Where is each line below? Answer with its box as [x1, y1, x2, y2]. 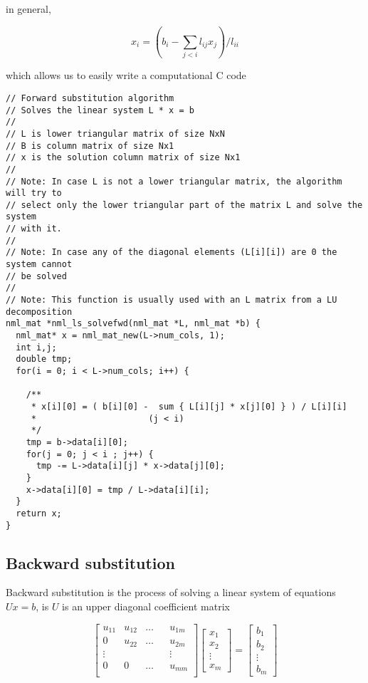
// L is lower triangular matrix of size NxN [6, 128, 225, 139]
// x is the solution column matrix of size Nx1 [6, 152, 241, 163]
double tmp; [16, 354, 73, 365]
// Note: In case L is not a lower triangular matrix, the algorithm [6, 176, 342, 187]
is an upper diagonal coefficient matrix [62, 598, 230, 613]
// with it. [6, 224, 62, 234]
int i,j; [16, 342, 57, 353]
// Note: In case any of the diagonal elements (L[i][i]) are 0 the [6, 247, 337, 258]
